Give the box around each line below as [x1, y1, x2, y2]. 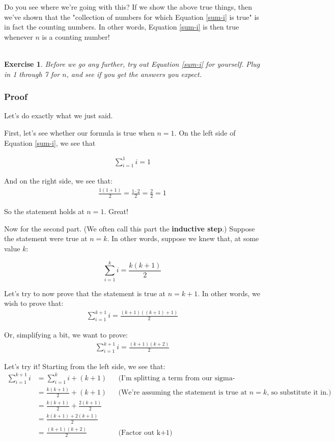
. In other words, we [198, 288, 260, 298]
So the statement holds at [4, 206, 85, 217]
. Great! [104, 206, 128, 217]
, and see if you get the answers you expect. [66, 68, 202, 79]
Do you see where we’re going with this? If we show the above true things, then [4, 2, 253, 12]
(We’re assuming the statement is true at [118, 389, 247, 397]
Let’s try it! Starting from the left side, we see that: [4, 360, 165, 371]
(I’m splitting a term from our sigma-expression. [118, 374, 235, 382]
